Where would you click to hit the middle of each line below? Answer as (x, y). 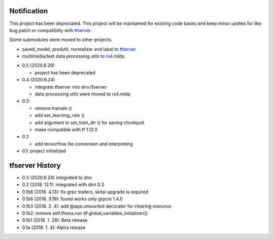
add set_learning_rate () (60, 115)
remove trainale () (53, 108)
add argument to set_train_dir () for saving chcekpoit (90, 123)
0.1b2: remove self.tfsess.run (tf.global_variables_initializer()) (85, 213)
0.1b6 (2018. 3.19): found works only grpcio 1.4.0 (72, 199)
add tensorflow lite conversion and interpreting (84, 144)
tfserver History (35, 165)
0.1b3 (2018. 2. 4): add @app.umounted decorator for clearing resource (97, 206)
